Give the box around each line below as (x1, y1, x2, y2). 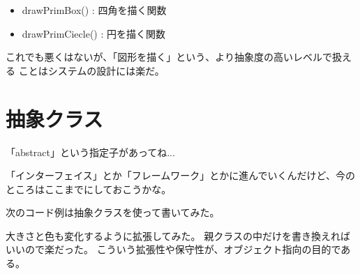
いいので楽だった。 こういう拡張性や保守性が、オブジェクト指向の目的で (6, 242, 341, 257)
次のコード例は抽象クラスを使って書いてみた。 (6, 205, 220, 220)
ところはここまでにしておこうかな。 (6, 181, 172, 196)
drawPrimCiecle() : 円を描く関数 (22, 26, 166, 40)
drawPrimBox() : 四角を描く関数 (22, 3, 167, 17)
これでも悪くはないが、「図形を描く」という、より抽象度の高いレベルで (6, 50, 333, 64)
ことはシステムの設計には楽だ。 (18, 63, 165, 77)
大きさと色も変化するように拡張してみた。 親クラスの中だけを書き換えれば (6, 228, 350, 243)
